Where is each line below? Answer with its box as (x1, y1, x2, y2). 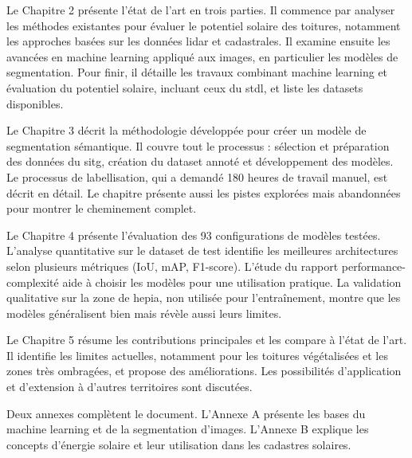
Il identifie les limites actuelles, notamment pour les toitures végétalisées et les (6, 346, 388, 363)
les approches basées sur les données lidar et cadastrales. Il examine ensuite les (6, 33, 390, 49)
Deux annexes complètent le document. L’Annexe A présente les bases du (6, 405, 366, 421)
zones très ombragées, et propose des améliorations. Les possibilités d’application (6, 362, 402, 379)
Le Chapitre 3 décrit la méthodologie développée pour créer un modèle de (6, 122, 367, 139)
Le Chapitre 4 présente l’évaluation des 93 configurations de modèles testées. (6, 226, 381, 243)
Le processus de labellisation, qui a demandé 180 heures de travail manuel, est (6, 168, 388, 185)
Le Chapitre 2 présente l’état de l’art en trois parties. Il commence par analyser (6, 2, 395, 18)
